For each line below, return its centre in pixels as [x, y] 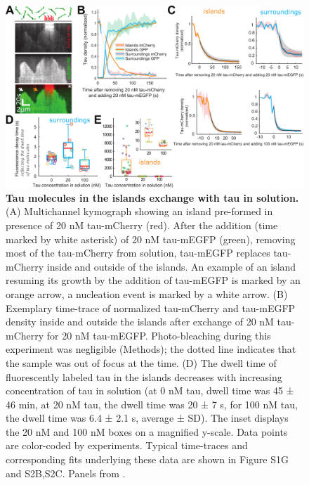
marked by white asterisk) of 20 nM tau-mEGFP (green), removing [151, 239]
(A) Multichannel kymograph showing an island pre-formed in [139, 211]
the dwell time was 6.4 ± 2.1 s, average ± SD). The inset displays [147, 418]
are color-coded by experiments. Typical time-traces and [127, 445]
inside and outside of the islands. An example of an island [171, 266]
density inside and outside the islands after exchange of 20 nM [140, 322]
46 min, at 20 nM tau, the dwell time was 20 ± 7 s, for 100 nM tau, [152, 404]
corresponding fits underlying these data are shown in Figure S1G [147, 459]
